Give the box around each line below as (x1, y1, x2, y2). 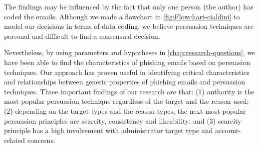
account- (215, 125, 241, 136)
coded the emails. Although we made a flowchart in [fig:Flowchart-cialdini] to (4, 11, 240, 21)
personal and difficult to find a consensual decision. (4, 30, 160, 41)
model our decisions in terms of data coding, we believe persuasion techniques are (4, 21, 254, 31)
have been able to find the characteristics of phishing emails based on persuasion (4, 57, 251, 67)
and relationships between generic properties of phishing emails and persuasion (4, 76, 245, 87)
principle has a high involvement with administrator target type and (4, 125, 213, 136)
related (4, 135, 25, 145)
